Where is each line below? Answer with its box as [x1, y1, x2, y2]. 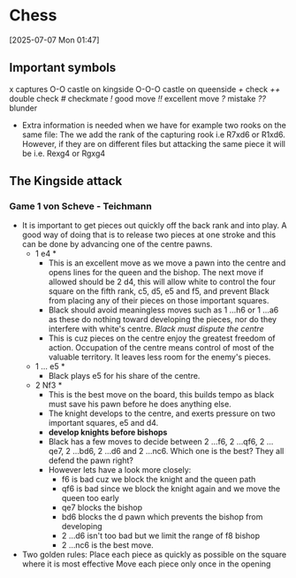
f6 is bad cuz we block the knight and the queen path [61, 474, 256, 485]
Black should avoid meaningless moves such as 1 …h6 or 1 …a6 [48, 304, 279, 315]
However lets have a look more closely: [48, 465, 192, 475]
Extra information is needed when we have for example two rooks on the [21, 119, 287, 130]
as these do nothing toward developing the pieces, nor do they [48, 314, 277, 325]
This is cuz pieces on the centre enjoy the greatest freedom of [48, 333, 276, 343]
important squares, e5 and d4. [48, 418, 159, 428]
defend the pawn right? [48, 455, 134, 466]
